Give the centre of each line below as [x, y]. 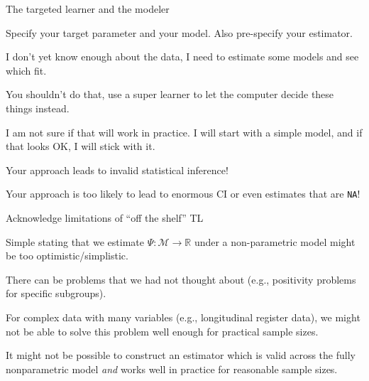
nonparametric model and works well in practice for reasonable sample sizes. [172, 369]
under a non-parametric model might [275, 241]
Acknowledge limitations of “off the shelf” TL [105, 218]
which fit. [26, 70]
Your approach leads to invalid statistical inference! [117, 170]
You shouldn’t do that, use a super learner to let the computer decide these [170, 94]
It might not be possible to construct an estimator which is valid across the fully [181, 355]
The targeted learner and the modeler [88, 9]
